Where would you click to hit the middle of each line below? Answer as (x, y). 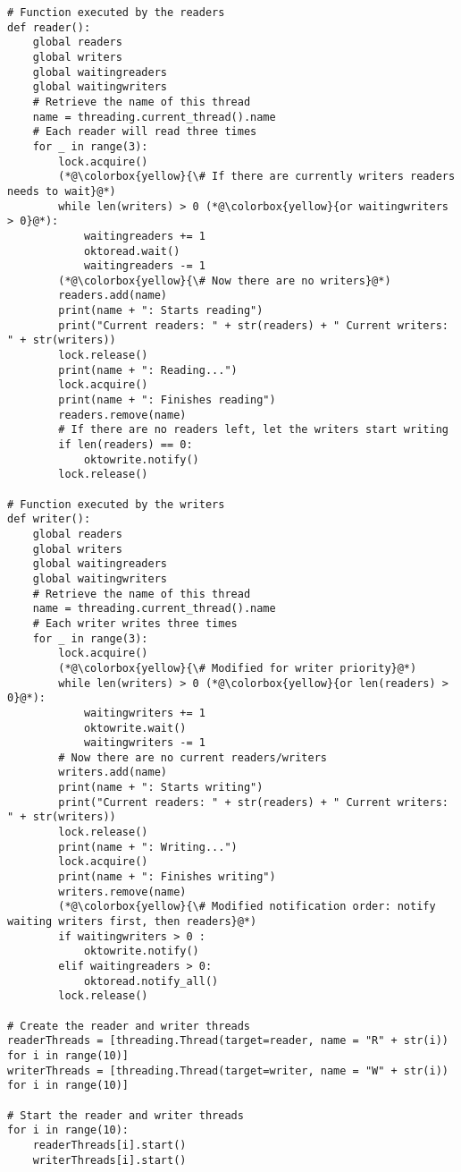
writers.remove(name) (122, 892)
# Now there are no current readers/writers (193, 757)
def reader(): (49, 27)
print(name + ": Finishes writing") (167, 877)
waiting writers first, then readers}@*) (132, 922)
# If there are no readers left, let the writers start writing (253, 430)
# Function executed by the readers (116, 13)
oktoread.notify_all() (151, 981)
